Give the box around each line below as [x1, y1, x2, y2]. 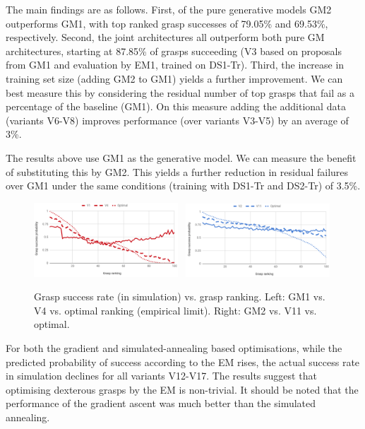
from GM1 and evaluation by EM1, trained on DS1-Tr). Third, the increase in [6, 57, 345, 72]
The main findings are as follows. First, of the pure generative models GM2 [6, 2, 332, 16]
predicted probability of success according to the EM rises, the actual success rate [6, 354, 360, 369]
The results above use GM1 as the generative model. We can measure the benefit [6, 150, 357, 165]
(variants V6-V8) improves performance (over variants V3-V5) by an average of [6, 112, 349, 127]
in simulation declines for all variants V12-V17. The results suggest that [6, 368, 317, 383]
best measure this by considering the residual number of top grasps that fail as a [6, 85, 354, 100]
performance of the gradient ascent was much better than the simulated [6, 396, 316, 411]
